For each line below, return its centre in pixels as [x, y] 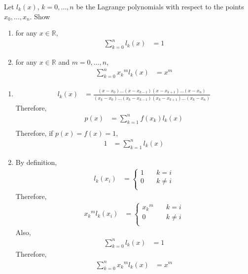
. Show [40, 16]
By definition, [36, 162]
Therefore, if [34, 133]
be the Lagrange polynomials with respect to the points [160, 6]
